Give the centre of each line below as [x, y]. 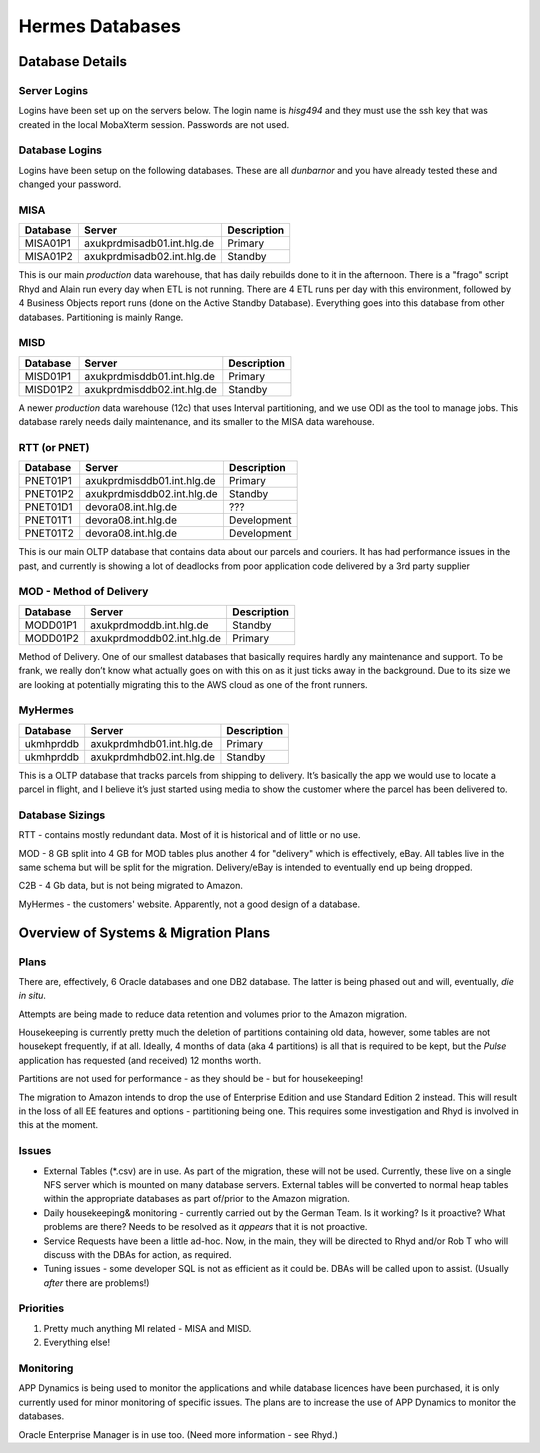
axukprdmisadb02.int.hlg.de [150, 257]
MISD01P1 [48, 376]
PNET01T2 [49, 533]
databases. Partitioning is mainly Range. [101, 317]
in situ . [32, 996]
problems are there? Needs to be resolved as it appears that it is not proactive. [205, 1227]
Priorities [41, 1308]
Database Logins [60, 150]
